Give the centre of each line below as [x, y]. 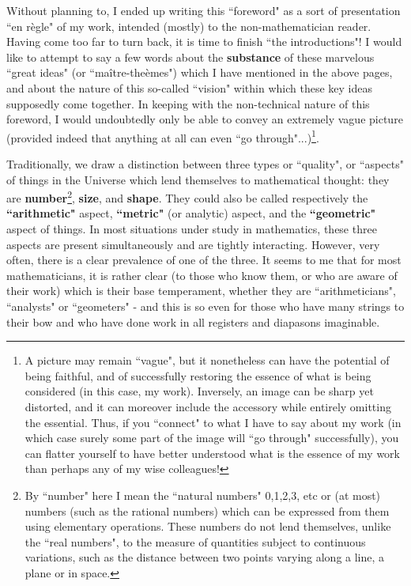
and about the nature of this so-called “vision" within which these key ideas [189, 87]
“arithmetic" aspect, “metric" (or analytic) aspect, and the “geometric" [191, 213]
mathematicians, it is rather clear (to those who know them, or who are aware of [202, 275]
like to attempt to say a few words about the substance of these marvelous [190, 57]
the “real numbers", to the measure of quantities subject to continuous [195, 541]
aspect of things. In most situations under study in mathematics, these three [192, 229]
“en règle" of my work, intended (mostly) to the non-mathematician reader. [189, 26]
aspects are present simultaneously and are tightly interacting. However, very [193, 244]
